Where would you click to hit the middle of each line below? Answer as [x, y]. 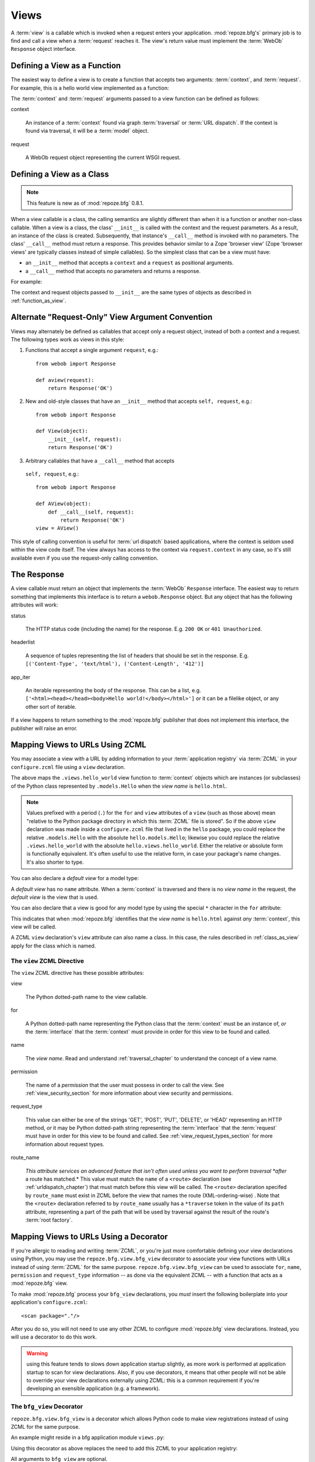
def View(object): [62, 431]
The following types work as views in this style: [68, 339]
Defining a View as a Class [60, 174]
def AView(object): [64, 504]
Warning [37, 1353]
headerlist [23, 642]
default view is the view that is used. [55, 897]
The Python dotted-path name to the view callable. [87, 996]
